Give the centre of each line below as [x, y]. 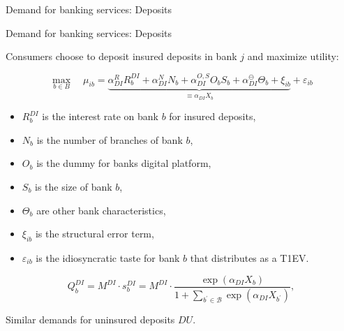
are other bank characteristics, [101, 210]
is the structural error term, [95, 234]
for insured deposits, [212, 116]
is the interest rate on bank [100, 116]
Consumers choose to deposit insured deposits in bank [121, 56]
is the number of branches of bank [110, 139]
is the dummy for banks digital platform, [124, 163]
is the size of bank [74, 187]
